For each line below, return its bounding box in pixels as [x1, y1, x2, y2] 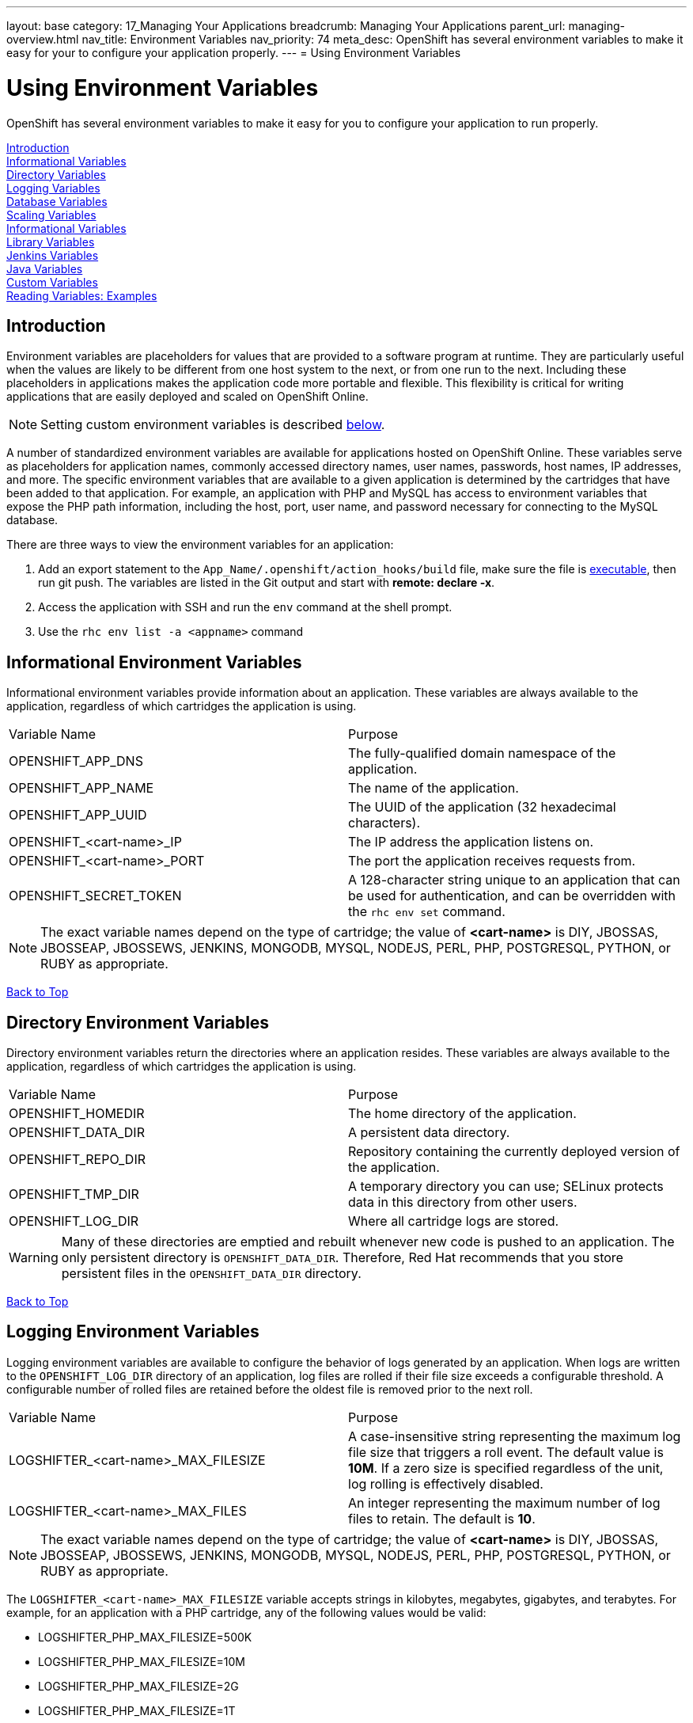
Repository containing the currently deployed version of [348, 1143, 680, 1160]
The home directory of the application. [348, 1105, 577, 1122]
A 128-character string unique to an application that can [348, 872, 680, 888]
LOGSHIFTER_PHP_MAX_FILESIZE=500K [38, 1630, 252, 1644]
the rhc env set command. [348, 903, 506, 920]
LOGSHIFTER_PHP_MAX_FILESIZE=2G [38, 1679, 239, 1693]
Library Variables [6, 234, 95, 249]
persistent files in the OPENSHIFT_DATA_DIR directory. [61, 1265, 362, 1282]
